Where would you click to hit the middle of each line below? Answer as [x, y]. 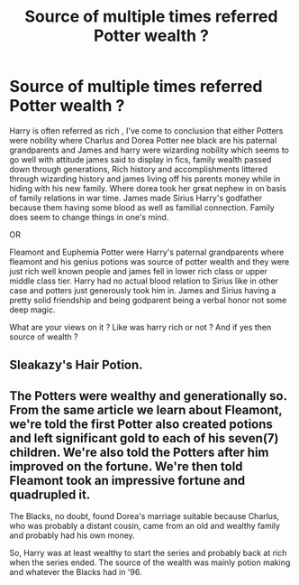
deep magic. [32, 310]
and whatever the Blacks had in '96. [76, 572]
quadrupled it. [50, 494]
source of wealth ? [44, 337]
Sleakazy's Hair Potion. [76, 365]
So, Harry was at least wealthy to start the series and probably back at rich [148, 553]
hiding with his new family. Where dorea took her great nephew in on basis [148, 188]
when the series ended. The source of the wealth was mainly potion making [150, 562]
